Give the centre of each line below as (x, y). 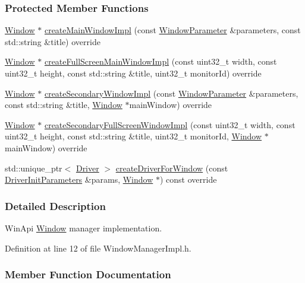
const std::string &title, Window (64, 105)
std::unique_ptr (34, 168)
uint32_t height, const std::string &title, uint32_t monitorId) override (133, 73)
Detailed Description (55, 206)
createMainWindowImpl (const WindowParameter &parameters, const (172, 30)
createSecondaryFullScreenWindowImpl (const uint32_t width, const (170, 124)
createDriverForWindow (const (172, 168)
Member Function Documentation (88, 274)
